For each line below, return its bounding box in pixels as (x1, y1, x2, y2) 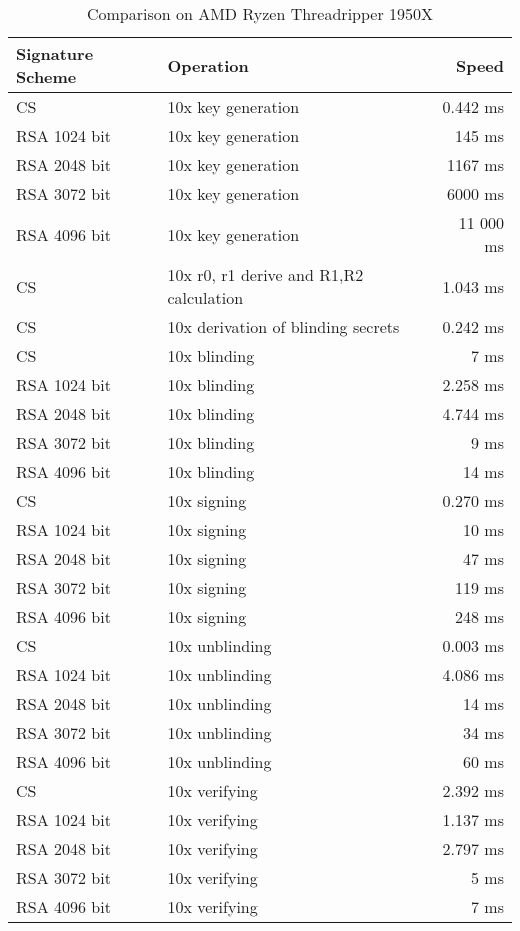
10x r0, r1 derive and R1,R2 (167, 263, 364, 286)
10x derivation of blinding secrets (167, 315, 400, 338)
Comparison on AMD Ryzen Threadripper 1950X (86, 2, 434, 25)
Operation (167, 53, 249, 77)
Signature (16, 42, 94, 65)
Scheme (16, 65, 77, 88)
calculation (167, 286, 244, 309)
